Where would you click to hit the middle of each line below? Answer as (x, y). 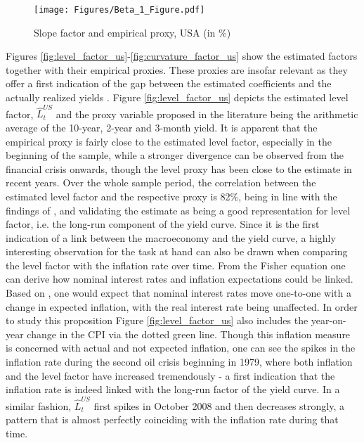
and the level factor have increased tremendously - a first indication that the (170, 375)
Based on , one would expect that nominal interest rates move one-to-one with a (179, 293)
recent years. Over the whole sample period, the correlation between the (161, 182)
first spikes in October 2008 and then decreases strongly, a (219, 405)
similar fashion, (39, 405)
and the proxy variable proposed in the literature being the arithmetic (207, 114)
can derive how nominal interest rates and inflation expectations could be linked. (180, 279)
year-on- (329, 320)
